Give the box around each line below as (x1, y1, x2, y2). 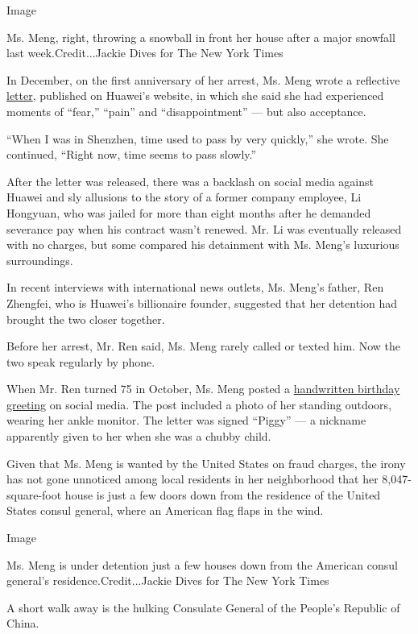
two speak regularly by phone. (6, 353, 155, 370)
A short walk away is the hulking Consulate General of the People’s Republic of (6, 599, 400, 615)
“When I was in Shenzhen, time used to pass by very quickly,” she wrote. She (6, 130, 389, 147)
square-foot (6, 486, 62, 503)
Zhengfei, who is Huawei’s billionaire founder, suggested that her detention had (6, 294, 398, 311)
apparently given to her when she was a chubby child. (6, 428, 271, 445)
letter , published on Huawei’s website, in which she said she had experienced (6, 87, 384, 104)
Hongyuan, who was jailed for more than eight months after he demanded (6, 204, 371, 221)
